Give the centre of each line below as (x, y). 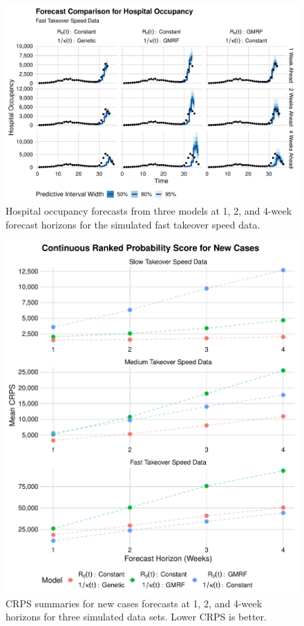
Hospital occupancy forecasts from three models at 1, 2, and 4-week (149, 210)
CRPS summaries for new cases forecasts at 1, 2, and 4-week (134, 603)
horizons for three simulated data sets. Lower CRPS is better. (136, 617)
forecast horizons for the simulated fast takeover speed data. (133, 224)
